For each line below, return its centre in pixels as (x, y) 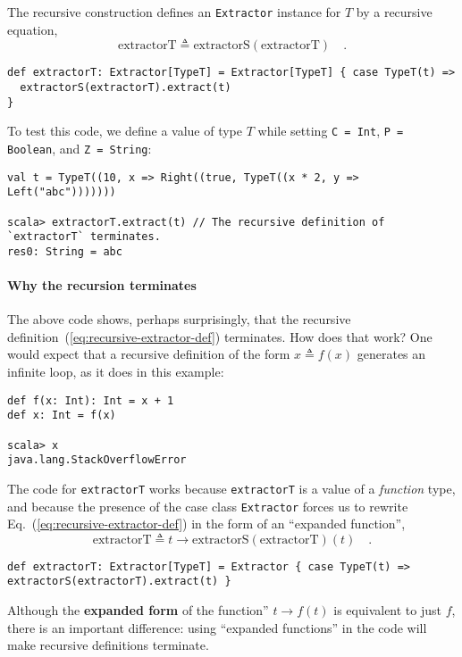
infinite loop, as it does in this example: (116, 372)
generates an (391, 354)
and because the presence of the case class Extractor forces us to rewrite (208, 506)
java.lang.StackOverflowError (97, 460)
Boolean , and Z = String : (80, 148)
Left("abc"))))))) (62, 192)
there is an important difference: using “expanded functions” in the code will (217, 627)
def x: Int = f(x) (62, 416)
